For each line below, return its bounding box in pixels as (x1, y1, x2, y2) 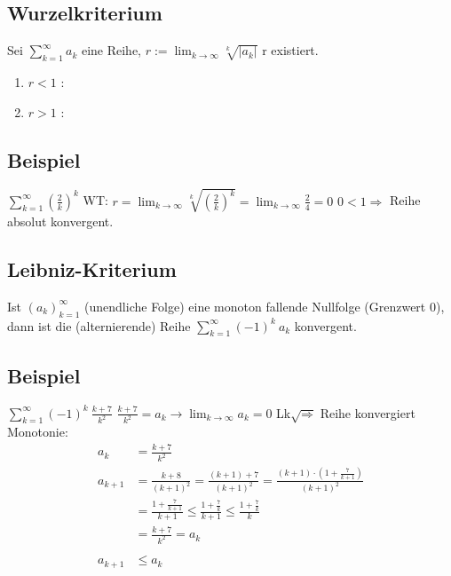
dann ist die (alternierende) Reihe (7, 316, 191, 335)
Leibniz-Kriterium (7, 255, 177, 282)
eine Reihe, (81, 41, 142, 59)
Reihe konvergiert (320, 403, 415, 422)
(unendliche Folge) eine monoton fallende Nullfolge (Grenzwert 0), (84, 296, 445, 315)
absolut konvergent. (7, 211, 114, 230)
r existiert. (262, 41, 319, 59)
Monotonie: (7, 422, 68, 441)
